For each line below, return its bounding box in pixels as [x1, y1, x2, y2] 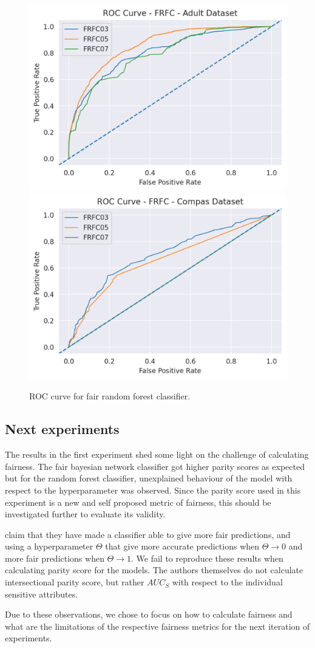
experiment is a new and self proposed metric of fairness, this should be [5, 495, 271, 508]
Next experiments [5, 419, 120, 438]
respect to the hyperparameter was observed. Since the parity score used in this [5, 483, 301, 496]
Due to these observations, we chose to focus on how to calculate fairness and [5, 608, 293, 621]
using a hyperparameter [5, 540, 93, 553]
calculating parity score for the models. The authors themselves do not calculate [5, 564, 303, 576]
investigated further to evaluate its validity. [5, 508, 166, 520]
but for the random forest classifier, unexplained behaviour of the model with [5, 472, 293, 484]
